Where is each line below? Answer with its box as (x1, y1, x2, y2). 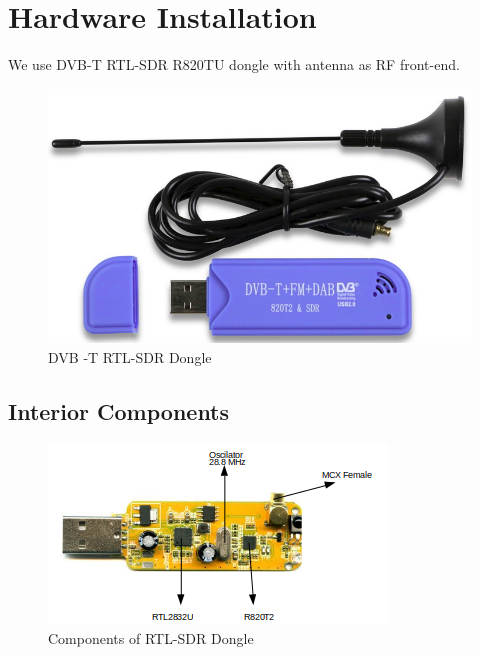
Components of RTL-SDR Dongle (48, 628, 254, 649)
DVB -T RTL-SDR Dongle (48, 346, 212, 367)
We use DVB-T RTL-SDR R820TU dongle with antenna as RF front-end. (8, 54, 460, 75)
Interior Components (8, 395, 230, 426)
